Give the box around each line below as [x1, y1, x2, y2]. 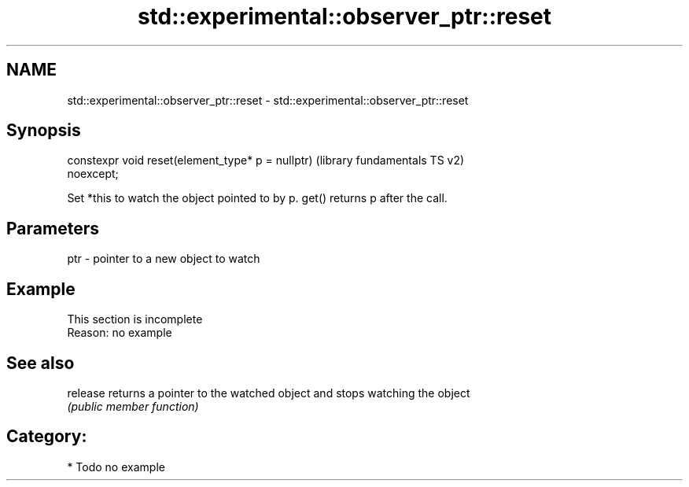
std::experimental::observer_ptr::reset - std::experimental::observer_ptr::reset [67, 93, 469, 107]
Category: [6, 426, 87, 447]
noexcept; [67, 167, 119, 181]
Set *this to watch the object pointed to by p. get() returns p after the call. [67, 191, 448, 205]
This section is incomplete [67, 312, 203, 327]
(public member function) [67, 399, 199, 413]
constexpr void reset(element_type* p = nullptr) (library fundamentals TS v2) [67, 153, 465, 168]
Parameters [6, 218, 99, 238]
